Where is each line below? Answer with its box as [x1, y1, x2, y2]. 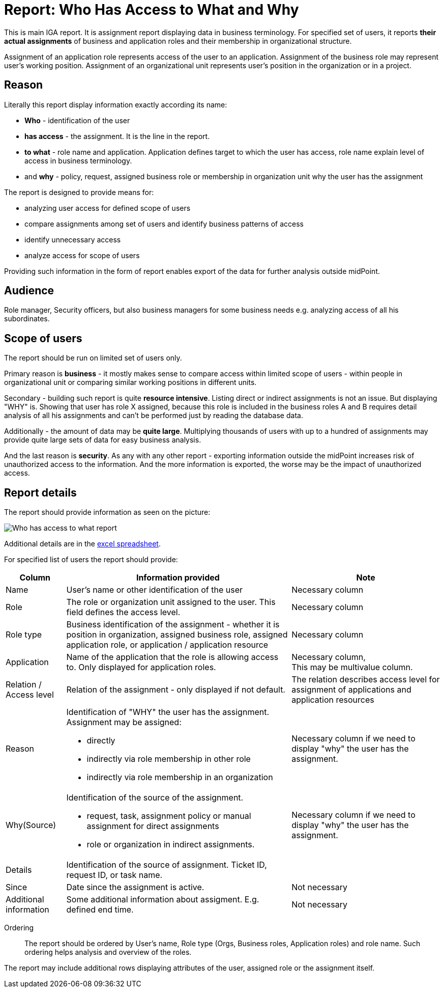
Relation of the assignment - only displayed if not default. [66, 684, 285, 695]
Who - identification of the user [24, 116, 130, 125]
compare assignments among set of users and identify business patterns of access [24, 219, 304, 228]
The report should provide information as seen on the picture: [4, 508, 211, 517]
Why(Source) [6, 820, 56, 831]
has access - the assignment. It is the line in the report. [24, 131, 210, 141]
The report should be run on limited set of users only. [4, 353, 182, 363]
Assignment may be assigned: [66, 717, 182, 728]
